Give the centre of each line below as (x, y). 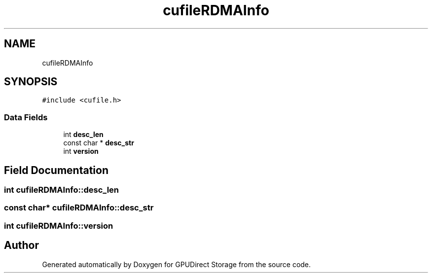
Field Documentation (56, 170)
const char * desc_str (99, 143)
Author (21, 245)
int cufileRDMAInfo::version (59, 225)
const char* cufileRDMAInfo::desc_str (79, 208)
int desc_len (83, 135)
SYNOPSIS (31, 82)
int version (81, 151)
